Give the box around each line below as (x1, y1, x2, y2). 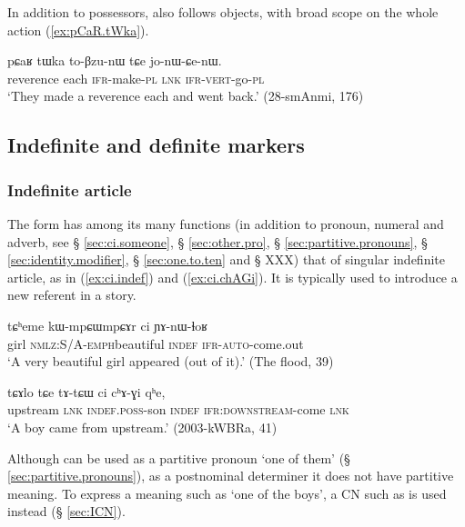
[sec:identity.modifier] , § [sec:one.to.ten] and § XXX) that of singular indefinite (7, 250, 445, 269)
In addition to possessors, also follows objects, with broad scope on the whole (7, 3, 439, 21)
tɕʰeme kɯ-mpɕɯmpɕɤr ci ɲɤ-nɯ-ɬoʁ (7, 315, 208, 334)
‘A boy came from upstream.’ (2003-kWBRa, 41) (7, 417, 278, 436)
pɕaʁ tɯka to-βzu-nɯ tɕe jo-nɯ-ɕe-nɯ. (7, 51, 222, 70)
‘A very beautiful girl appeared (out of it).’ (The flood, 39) (7, 352, 334, 371)
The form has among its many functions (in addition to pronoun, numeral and (7, 214, 444, 233)
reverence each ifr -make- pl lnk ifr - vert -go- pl (7, 68, 265, 87)
